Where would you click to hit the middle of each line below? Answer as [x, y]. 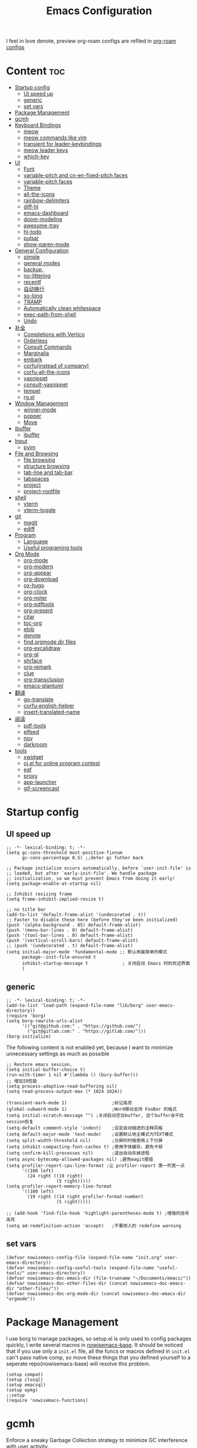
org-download [41, 579]
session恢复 [20, 1121]
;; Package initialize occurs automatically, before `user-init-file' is [99, 868]
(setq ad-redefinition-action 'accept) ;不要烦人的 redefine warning [94, 1226]
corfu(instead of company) [56, 366]
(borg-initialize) [29, 1036]
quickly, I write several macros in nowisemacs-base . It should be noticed [94, 1345]
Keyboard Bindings [38, 125]
